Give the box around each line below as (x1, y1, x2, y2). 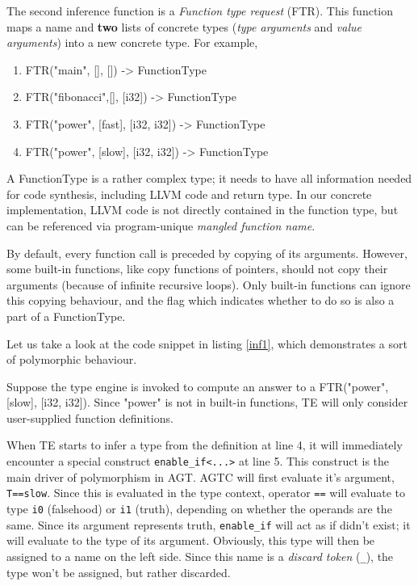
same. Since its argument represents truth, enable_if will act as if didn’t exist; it (6, 516, 411, 533)
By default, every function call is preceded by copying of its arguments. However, (6, 244, 408, 261)
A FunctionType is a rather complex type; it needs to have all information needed (6, 170, 412, 187)
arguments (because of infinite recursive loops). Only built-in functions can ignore (6, 276, 411, 293)
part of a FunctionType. (6, 307, 126, 324)
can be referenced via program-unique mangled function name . (6, 217, 316, 234)
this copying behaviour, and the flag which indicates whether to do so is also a (6, 292, 395, 309)
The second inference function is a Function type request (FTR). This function (6, 2, 394, 19)
